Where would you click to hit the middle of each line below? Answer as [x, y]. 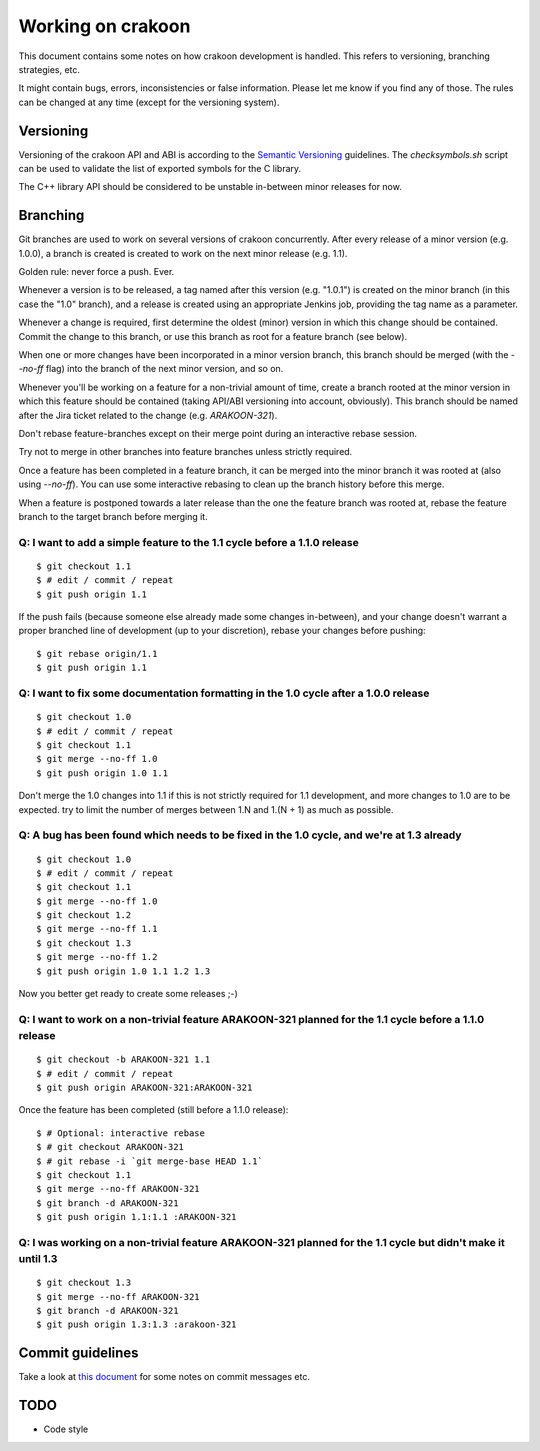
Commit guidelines [78, 1353]
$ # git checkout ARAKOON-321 [110, 1147]
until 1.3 [38, 1259]
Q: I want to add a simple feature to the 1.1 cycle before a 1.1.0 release [188, 542]
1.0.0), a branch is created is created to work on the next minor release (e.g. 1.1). [183, 253]
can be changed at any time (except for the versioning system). [149, 102]
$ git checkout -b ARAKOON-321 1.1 [123, 1059]
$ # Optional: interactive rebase [120, 1133]
